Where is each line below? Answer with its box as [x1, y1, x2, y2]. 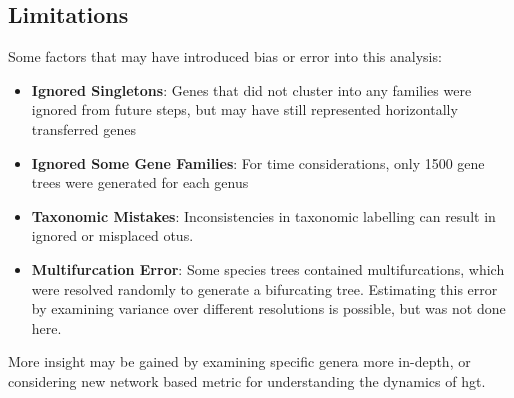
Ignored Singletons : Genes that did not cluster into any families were [31, 79, 472, 100]
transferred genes [31, 118, 136, 139]
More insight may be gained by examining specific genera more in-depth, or [8, 351, 471, 372]
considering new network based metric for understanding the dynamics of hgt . [8, 370, 486, 391]
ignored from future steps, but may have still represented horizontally [31, 99, 458, 120]
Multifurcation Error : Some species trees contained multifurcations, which [31, 258, 505, 279]
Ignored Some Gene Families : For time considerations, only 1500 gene [31, 152, 485, 173]
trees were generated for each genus [31, 172, 249, 193]
